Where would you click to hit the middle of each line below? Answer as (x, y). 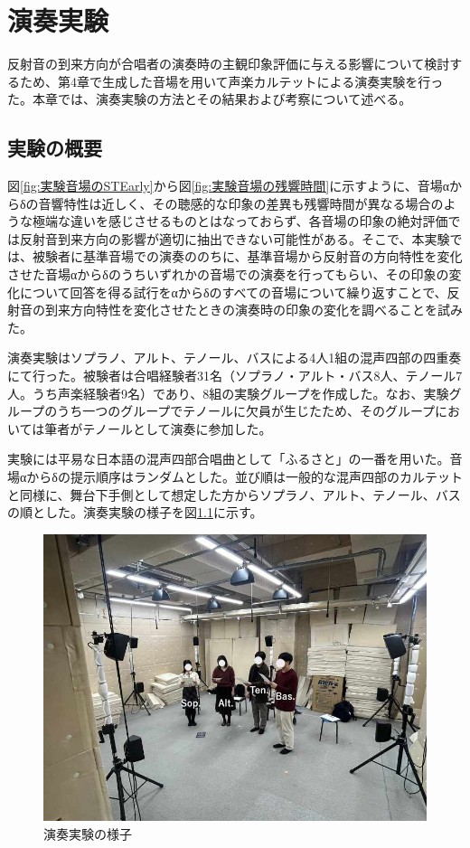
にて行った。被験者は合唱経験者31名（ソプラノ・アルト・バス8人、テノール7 (235, 376)
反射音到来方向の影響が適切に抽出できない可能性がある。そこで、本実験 (235, 238)
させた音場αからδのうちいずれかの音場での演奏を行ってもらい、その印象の (228, 274)
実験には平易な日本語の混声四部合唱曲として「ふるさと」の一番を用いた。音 (235, 459)
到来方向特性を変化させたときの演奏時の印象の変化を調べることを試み (254, 310)
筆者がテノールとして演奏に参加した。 (158, 428)
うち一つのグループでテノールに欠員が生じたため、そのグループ (246, 411)
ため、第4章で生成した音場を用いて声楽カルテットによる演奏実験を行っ (231, 81)
